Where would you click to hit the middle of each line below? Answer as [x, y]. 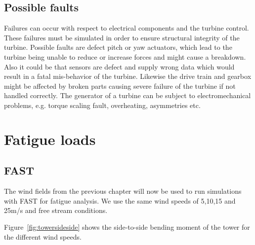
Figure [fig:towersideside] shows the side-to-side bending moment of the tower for [127, 227]
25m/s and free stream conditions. [56, 210]
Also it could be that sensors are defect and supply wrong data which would [119, 66]
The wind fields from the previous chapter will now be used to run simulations [123, 191]
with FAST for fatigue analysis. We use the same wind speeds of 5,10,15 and [120, 200]
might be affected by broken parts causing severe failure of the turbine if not [120, 86]
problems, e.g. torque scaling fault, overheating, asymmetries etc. [102, 105]
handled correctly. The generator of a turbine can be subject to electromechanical [127, 95]
